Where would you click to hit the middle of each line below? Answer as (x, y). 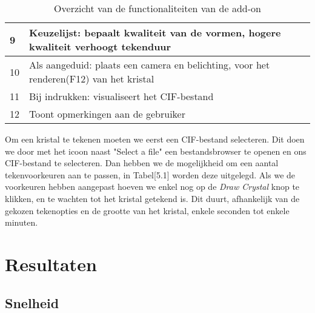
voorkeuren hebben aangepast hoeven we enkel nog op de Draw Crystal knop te (152, 187)
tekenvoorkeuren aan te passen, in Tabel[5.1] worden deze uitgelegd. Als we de (150, 174)
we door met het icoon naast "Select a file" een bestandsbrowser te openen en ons (156, 151)
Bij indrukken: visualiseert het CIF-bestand (121, 96)
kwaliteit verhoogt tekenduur (100, 46)
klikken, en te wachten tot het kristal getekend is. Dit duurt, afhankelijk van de (152, 198)
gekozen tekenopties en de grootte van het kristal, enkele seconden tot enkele (147, 210)
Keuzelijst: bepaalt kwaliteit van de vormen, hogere (155, 32)
